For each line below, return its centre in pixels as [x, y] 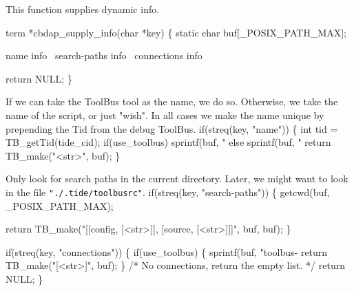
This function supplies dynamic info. [83, 9]
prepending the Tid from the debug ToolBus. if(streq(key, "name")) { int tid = [172, 128]
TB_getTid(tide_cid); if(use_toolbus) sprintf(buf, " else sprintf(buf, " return [168, 142]
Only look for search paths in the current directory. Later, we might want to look [177, 179]
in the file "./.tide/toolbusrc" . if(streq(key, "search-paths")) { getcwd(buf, [168, 192]
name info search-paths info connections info [104, 55]
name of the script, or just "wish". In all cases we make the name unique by [165, 115]
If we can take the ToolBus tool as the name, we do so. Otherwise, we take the [172, 101]
